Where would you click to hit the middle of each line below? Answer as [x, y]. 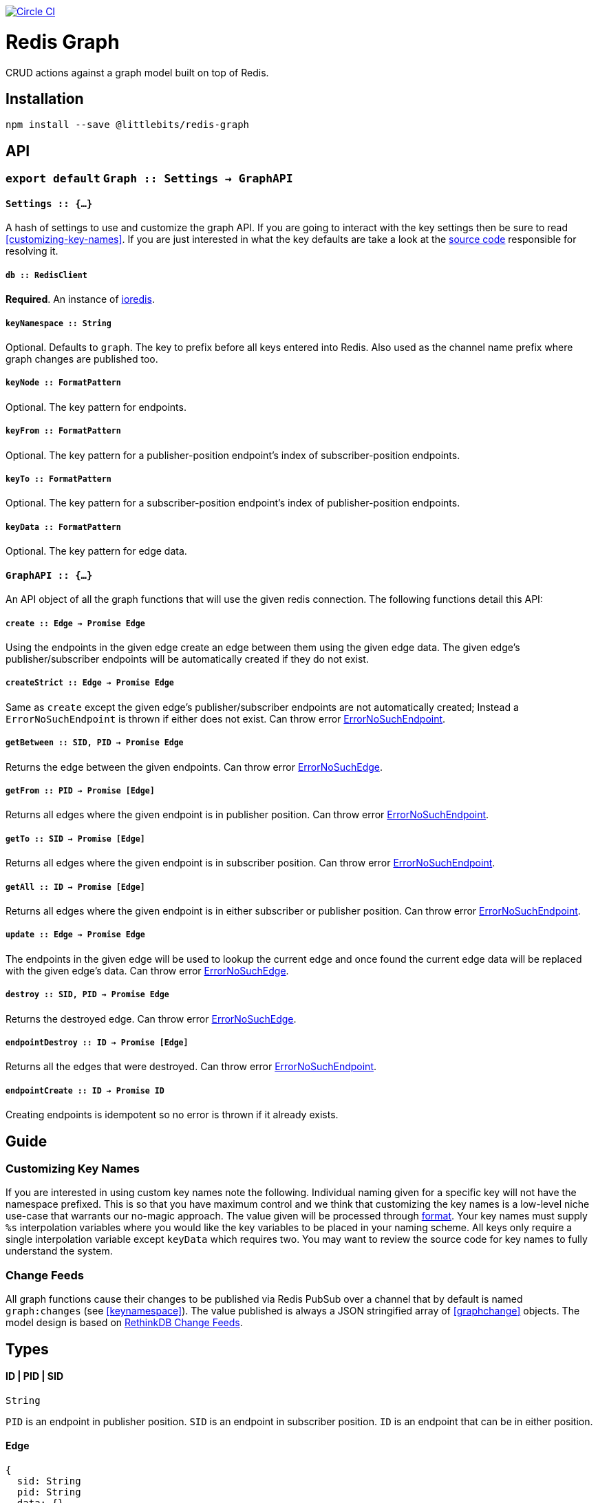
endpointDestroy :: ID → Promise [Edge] [97, 1042]
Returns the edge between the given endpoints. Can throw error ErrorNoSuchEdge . [194, 767]
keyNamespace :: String [58, 323]
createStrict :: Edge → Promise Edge [90, 683]
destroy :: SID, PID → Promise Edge [87, 995]
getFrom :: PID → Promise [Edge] [80, 791]
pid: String [49, 1492]
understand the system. [59, 1251]
